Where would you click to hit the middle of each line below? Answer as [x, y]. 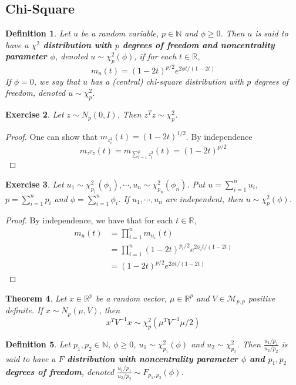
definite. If [24, 310]
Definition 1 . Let [38, 33]
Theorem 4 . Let [36, 298]
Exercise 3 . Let [35, 184]
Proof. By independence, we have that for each [89, 220]
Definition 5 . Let [38, 344]
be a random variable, [120, 33]
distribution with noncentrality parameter [153, 358]
